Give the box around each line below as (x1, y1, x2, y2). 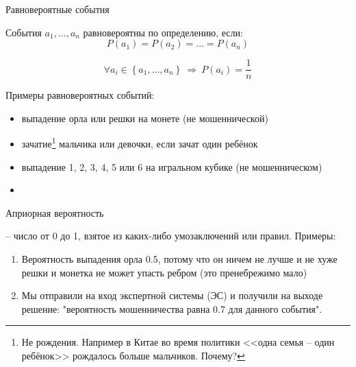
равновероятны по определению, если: (83, 25, 243, 39)
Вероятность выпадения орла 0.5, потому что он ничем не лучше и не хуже (21, 252, 338, 266)
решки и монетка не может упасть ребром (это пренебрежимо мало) (21, 265, 307, 279)
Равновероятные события (5, 2, 110, 16)
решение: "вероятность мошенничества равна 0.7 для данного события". (21, 301, 322, 316)
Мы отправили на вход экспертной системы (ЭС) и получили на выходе (21, 288, 323, 303)
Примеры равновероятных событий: (5, 88, 155, 102)
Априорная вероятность (5, 205, 104, 220)
